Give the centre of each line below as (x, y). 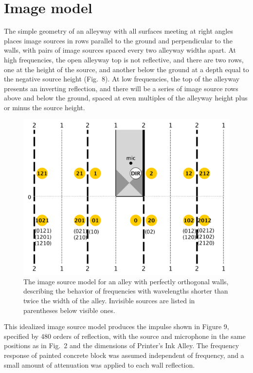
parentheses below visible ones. (69, 310)
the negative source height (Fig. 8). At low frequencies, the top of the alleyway (122, 79)
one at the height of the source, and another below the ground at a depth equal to (126, 69)
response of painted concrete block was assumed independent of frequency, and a (124, 355)
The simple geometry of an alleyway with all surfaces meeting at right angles (118, 31)
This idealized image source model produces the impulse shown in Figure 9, (117, 326)
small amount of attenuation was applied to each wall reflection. (99, 364)
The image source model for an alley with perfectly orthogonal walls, (126, 281)
